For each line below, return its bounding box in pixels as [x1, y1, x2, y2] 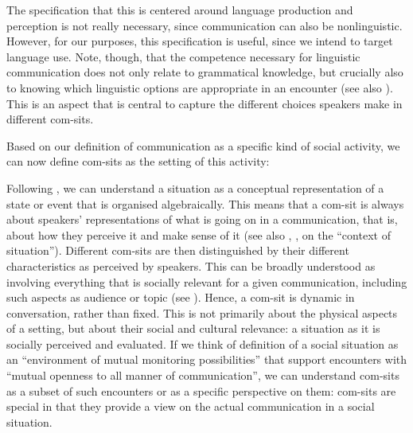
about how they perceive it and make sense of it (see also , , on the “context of [6, 226, 391, 243]
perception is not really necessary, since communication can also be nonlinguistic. [6, 17, 403, 33]
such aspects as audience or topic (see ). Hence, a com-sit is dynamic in [6, 289, 355, 306]
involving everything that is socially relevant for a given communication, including [6, 273, 407, 290]
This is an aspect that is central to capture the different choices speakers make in [6, 95, 403, 111]
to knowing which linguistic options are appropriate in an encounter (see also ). [6, 79, 393, 96]
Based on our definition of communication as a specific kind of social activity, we [6, 137, 400, 154]
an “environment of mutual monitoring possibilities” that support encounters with [6, 351, 407, 368]
